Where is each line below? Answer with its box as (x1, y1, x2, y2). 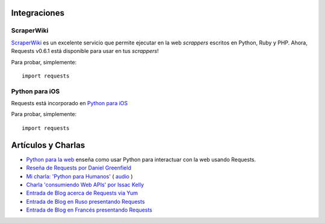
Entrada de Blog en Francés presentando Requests (26, 206, 153, 213)
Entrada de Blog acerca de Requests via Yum (26, 189, 138, 197)
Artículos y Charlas (11, 140, 85, 150)
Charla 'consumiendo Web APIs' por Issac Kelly (26, 181, 144, 188)
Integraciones (11, 8, 64, 18)
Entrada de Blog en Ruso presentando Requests (26, 198, 145, 205)
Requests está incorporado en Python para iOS (11, 100, 128, 107)
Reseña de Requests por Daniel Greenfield (26, 164, 132, 171)
